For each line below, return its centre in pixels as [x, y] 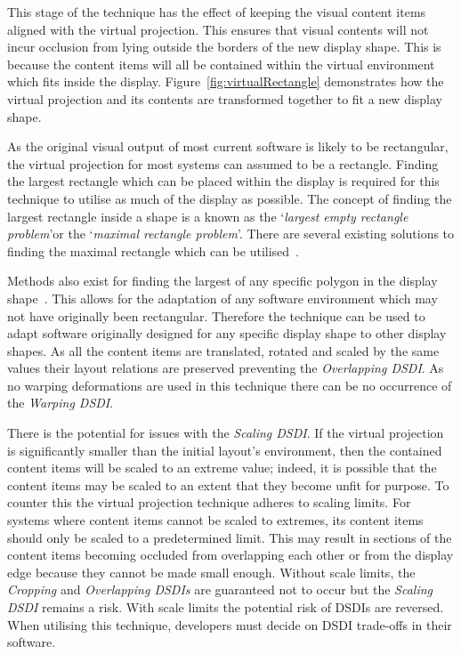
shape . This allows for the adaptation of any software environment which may [222, 298]
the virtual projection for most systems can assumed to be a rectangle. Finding [223, 163]
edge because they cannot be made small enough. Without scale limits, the [211, 572]
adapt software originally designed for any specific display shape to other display [227, 333]
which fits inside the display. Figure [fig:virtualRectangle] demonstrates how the [226, 81]
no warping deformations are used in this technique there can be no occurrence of [230, 385]
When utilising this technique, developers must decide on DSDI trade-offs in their [230, 624]
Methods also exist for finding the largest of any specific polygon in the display [222, 281]
